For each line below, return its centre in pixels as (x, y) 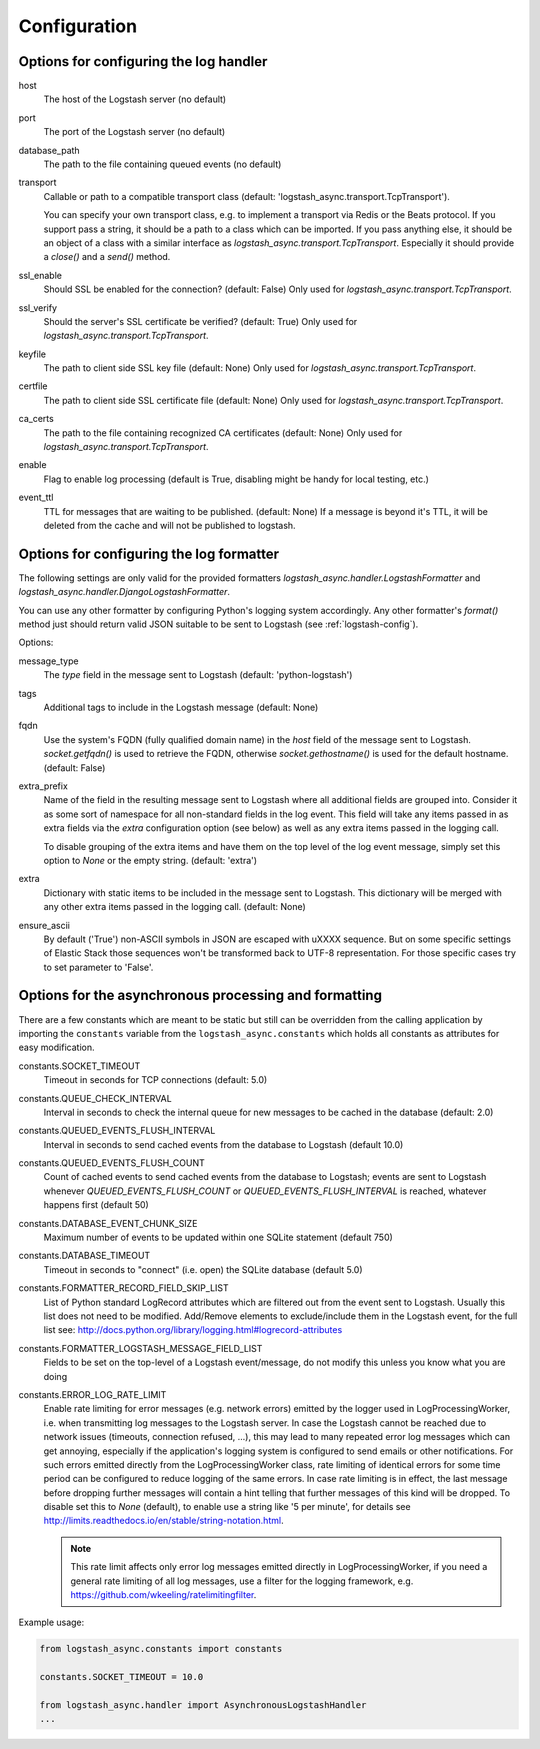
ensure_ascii (44, 925)
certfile (33, 386)
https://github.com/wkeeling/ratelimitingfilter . (163, 1595)
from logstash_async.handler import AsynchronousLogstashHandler (203, 1704)
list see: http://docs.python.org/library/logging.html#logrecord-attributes (193, 1330)
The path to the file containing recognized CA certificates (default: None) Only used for (223, 432)
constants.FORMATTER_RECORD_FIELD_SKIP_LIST (123, 1288)
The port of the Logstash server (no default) (134, 132)
